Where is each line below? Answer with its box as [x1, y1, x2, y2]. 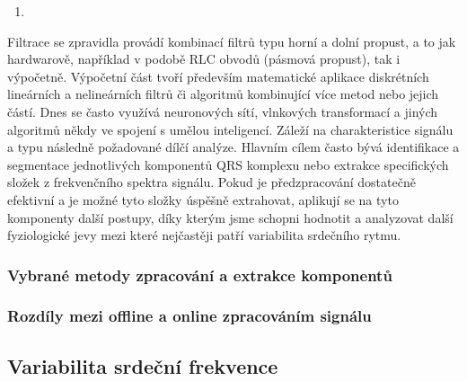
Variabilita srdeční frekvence [7, 351, 278, 379]
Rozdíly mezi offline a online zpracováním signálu [7, 305, 372, 327]
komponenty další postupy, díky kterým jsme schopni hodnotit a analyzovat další [7, 208, 454, 226]
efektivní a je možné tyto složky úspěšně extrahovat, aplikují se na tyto [7, 190, 399, 208]
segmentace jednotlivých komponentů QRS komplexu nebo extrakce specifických [7, 155, 449, 173]
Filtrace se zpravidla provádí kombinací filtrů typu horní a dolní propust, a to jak [7, 31, 456, 50]
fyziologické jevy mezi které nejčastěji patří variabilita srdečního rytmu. [7, 226, 401, 244]
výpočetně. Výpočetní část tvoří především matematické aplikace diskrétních [7, 66, 429, 85]
